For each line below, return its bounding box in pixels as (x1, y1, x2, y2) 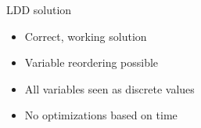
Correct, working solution (24, 27, 147, 44)
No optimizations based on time (24, 107, 178, 123)
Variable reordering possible (24, 54, 159, 71)
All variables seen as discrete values (24, 80, 195, 97)
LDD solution (6, 2, 72, 17)
